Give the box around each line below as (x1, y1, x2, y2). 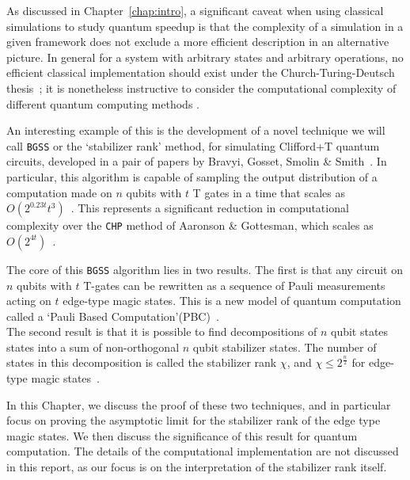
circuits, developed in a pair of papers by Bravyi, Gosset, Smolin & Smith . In (6, 153, 387, 170)
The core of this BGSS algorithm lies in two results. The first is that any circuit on (6, 261, 403, 277)
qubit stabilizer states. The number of (192, 338, 377, 355)
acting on (6, 292, 51, 309)
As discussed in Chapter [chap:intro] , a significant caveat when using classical (6, 2, 384, 18)
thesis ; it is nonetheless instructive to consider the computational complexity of (6, 79, 397, 96)
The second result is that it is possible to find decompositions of (6, 323, 317, 340)
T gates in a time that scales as (192, 184, 345, 200)
